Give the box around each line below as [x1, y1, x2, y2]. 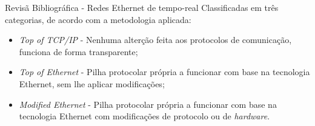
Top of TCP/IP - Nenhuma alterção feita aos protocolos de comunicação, [19, 33, 292, 46]
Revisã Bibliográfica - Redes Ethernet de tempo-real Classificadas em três [5, 1, 279, 13]
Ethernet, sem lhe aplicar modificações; [19, 77, 165, 90]
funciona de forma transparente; [19, 45, 138, 58]
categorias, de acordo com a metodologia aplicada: [5, 13, 191, 25]
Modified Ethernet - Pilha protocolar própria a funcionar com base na [19, 98, 277, 110]
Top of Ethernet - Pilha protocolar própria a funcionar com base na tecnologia [19, 65, 310, 78]
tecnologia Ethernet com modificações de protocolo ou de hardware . [19, 110, 270, 122]
